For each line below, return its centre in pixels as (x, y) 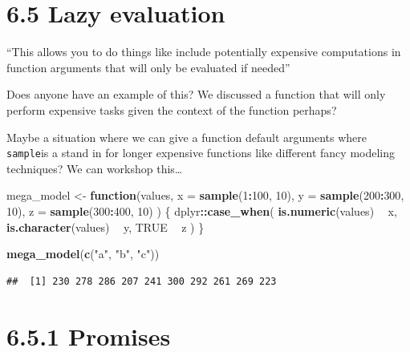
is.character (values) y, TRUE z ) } (106, 227)
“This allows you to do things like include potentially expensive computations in (204, 52)
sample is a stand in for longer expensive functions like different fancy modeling (201, 153)
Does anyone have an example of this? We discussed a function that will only (196, 94)
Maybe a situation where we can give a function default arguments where (187, 137)
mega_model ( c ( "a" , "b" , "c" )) (83, 254)
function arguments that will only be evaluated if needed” (148, 67)
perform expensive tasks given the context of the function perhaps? (172, 109)
